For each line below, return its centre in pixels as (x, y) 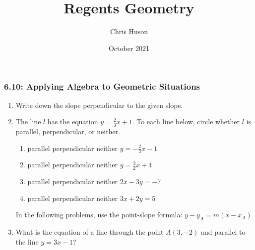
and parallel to (223, 232)
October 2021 (129, 48)
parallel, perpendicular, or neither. (68, 131)
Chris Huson (129, 31)
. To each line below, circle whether (186, 122)
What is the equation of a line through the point (90, 232)
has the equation (73, 122)
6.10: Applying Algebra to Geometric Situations (102, 86)
